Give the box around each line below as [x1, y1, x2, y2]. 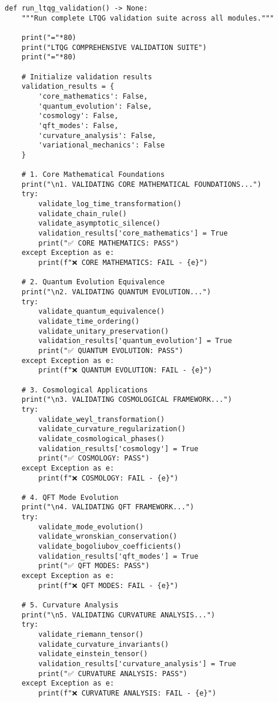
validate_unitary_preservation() [38, 327, 169, 335]
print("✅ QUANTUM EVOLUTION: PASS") [38, 346, 183, 355]
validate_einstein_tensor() [38, 650, 148, 659]
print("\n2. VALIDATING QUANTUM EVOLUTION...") [21, 288, 211, 297]
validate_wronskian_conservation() [38, 532, 177, 541]
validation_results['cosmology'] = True [38, 444, 199, 453]
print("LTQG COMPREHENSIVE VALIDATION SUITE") [21, 43, 207, 52]
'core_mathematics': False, [38, 92, 148, 100]
